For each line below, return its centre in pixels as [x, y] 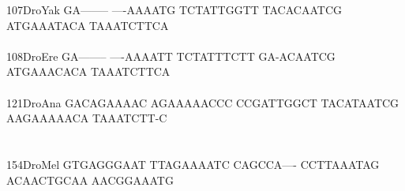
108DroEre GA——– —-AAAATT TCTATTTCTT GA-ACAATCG [171, 56]
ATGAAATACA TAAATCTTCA [88, 25]
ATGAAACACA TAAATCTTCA [88, 71]
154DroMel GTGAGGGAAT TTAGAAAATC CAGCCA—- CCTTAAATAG [193, 164]
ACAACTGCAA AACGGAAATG [90, 180]
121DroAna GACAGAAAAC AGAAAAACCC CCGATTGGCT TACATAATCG [203, 102]
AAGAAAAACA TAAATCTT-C [87, 118]
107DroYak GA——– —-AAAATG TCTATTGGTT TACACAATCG [174, 9]
